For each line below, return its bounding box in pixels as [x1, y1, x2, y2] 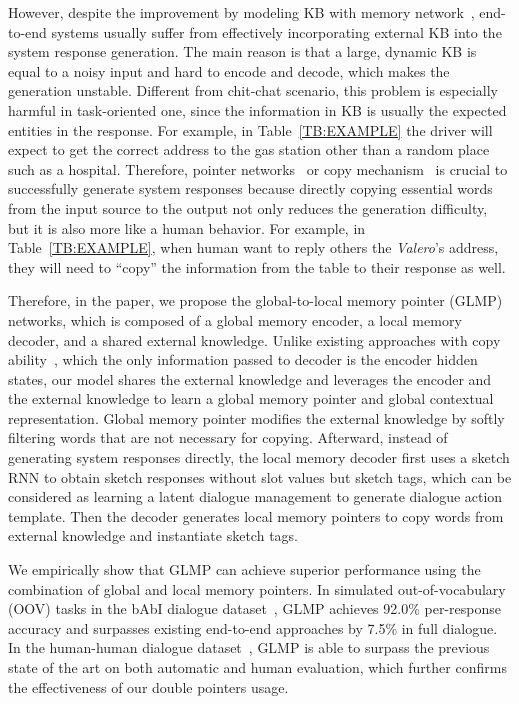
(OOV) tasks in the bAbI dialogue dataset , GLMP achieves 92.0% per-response [8, 598, 501, 619]
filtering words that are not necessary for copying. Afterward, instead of [8, 427, 448, 448]
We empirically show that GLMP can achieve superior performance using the [8, 559, 481, 580]
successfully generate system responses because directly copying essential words [8, 178, 493, 199]
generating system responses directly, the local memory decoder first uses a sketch [8, 447, 510, 468]
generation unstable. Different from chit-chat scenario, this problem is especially [8, 80, 498, 101]
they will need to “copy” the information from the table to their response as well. [8, 256, 506, 277]
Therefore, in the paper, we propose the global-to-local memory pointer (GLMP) [8, 290, 503, 311]
